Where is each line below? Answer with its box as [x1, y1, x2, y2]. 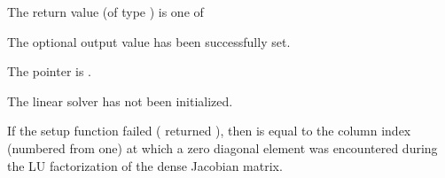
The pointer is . [7, 62, 92, 81]
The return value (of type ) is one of [7, 3, 204, 20]
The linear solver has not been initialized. [7, 91, 233, 110]
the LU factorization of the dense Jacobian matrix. [7, 156, 283, 174]
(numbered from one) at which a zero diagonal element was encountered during [7, 138, 438, 157]
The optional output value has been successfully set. [7, 32, 291, 50]
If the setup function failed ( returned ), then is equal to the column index [7, 121, 411, 140]
